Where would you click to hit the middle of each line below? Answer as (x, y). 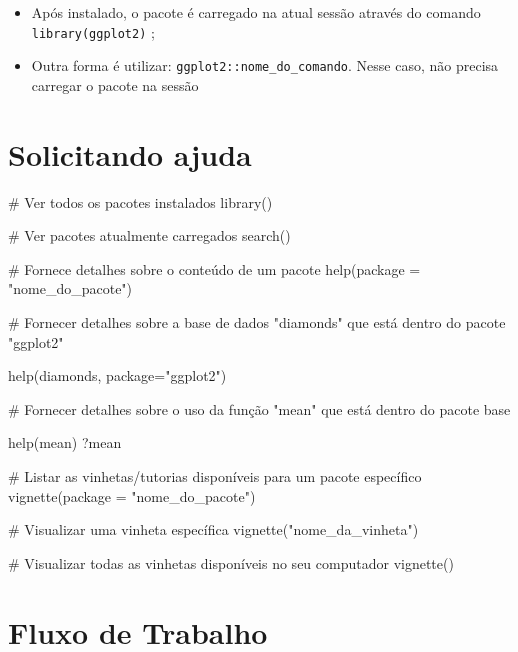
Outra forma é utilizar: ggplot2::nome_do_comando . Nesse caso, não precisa (265, 65)
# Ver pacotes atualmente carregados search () (149, 235)
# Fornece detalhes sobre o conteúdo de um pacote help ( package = (214, 268)
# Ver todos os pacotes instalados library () (140, 201)
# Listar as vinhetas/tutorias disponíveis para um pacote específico (215, 475)
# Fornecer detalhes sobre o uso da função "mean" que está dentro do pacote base (259, 408)
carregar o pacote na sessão (115, 84)
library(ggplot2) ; (93, 31)
